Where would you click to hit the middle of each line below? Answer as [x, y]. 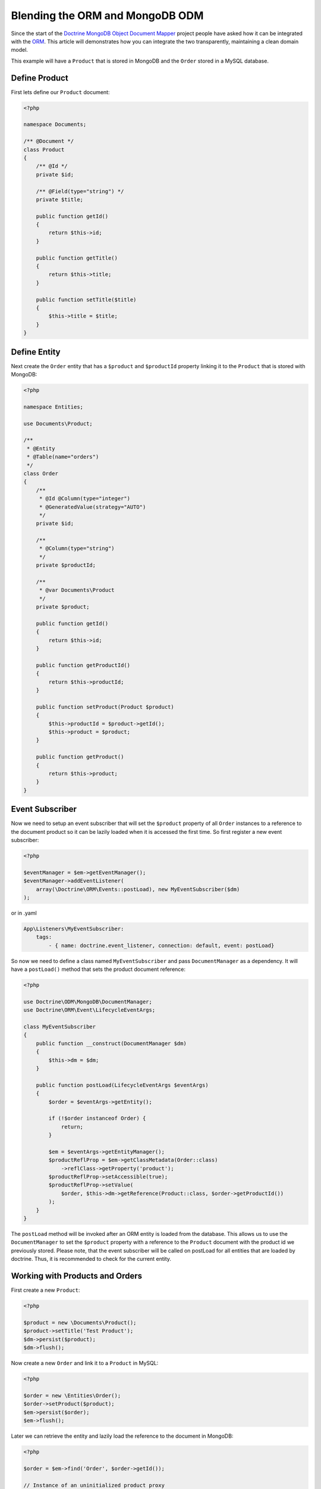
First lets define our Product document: [60, 92]
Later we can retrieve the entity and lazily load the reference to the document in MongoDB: [122, 1436]
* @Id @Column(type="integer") [85, 499]
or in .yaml [24, 913]
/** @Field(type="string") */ [80, 191]
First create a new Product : [45, 1290]
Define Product [40, 78]
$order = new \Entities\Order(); [72, 1395]
